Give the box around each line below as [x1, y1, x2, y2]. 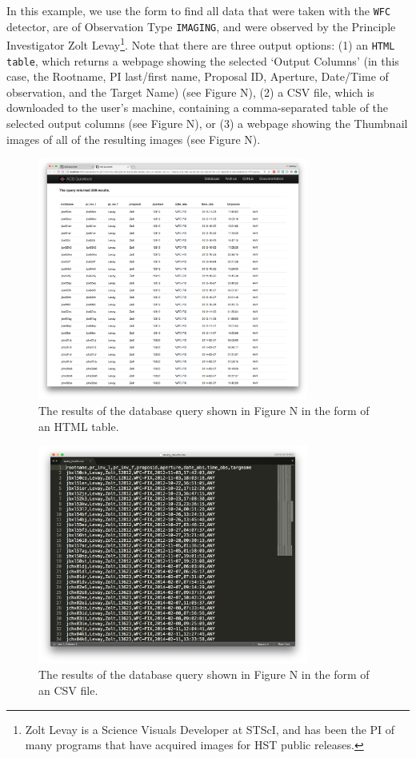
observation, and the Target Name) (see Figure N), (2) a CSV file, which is [6, 83, 374, 100]
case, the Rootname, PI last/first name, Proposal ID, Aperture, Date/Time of [6, 68, 389, 85]
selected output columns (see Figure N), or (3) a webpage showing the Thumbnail [6, 115, 408, 132]
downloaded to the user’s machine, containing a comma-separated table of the [6, 99, 389, 116]
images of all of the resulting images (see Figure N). [6, 130, 261, 147]
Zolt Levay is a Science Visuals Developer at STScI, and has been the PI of [25, 720, 395, 737]
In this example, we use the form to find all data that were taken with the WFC [6, 2, 391, 18]
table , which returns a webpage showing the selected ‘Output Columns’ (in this [6, 52, 399, 69]
